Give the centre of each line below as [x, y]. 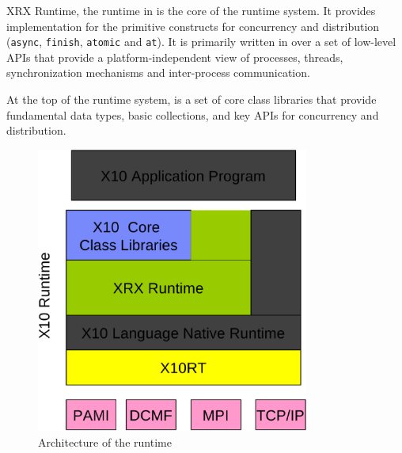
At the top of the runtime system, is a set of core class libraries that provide [192, 99]
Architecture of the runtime [105, 442]
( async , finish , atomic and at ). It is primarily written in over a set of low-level [201, 42]
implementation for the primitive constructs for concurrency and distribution [193, 26]
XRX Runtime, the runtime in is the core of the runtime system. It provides [191, 10]
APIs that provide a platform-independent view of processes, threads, [175, 57]
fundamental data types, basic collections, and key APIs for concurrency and [193, 114]
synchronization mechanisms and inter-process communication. [158, 72]
